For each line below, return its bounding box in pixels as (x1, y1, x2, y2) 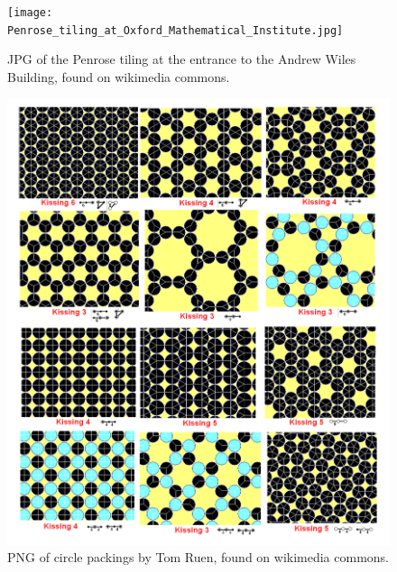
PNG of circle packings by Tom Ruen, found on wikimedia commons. (7, 548, 390, 567)
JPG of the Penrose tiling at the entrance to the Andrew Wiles (7, 50, 356, 68)
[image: (7, 6, 53, 19)
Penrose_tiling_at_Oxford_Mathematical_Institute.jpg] (7, 23, 344, 37)
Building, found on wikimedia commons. (7, 67, 230, 86)
